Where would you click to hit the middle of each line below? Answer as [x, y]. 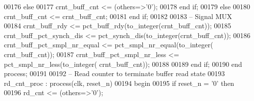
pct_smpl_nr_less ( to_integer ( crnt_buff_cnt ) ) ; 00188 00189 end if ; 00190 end [123, 64]
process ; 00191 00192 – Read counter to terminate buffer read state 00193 [115, 73]
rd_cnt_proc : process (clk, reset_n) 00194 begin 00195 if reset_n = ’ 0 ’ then [119, 83]
